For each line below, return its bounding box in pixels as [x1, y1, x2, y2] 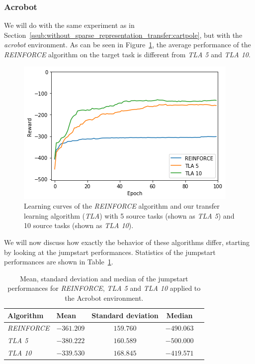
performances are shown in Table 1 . [4, 256, 113, 267]
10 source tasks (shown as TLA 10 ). [24, 220, 134, 231]
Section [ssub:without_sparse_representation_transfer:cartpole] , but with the [4, 29, 243, 40]
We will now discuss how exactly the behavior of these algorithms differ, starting [4, 237, 250, 247]
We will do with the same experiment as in [4, 20, 135, 30]
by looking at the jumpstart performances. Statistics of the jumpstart [4, 246, 216, 257]
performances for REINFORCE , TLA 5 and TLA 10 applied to [7, 283, 201, 293]
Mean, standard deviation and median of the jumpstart [19, 273, 188, 283]
